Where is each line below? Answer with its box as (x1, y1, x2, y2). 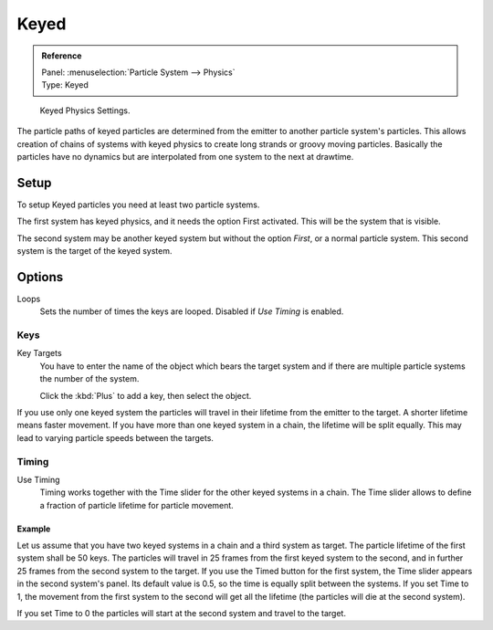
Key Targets (16, 348, 63, 359)
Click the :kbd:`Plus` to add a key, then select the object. (39, 390, 252, 401)
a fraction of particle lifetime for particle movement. (39, 499, 235, 510)
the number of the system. (39, 373, 140, 384)
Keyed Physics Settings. (39, 105, 131, 116)
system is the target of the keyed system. (16, 245, 173, 256)
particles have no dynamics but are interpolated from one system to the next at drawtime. (16, 151, 354, 162)
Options (16, 269, 64, 285)
